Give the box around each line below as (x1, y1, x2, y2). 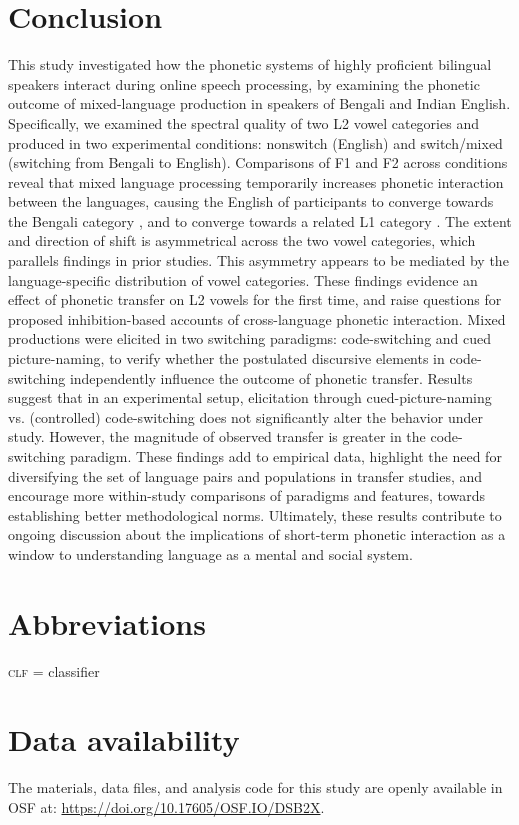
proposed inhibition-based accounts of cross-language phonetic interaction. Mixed (8, 308, 506, 329)
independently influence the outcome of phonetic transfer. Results (69, 367, 473, 388)
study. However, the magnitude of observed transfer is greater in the (8, 426, 426, 447)
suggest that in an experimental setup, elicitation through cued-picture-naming (8, 387, 492, 408)
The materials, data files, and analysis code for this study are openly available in (8, 777, 503, 798)
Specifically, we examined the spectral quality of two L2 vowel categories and (8, 112, 479, 133)
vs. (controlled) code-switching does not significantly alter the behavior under (8, 406, 483, 427)
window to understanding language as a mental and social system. (8, 543, 413, 564)
